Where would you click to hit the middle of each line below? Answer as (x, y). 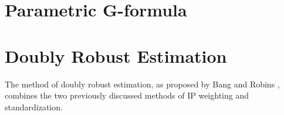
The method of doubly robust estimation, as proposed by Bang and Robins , (142, 84)
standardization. (34, 106)
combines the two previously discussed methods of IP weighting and (127, 95)
